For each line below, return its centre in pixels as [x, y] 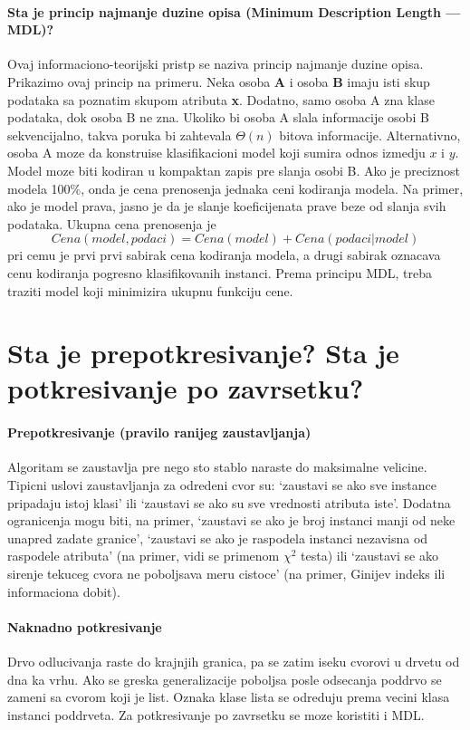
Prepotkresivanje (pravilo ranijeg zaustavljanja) [159, 432]
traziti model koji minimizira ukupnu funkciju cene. [150, 290]
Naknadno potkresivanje [85, 626]
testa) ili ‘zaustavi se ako [369, 556]
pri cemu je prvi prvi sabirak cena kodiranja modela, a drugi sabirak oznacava [224, 255]
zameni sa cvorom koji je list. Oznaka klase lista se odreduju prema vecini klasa [229, 697]
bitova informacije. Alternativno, [370, 134]
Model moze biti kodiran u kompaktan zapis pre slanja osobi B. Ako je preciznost [234, 170]
